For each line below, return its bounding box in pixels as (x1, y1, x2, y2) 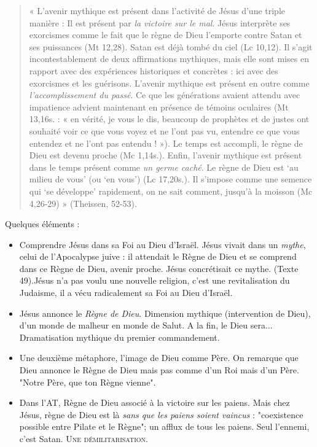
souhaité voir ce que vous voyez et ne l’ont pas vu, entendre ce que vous (29, 124, 300, 137)
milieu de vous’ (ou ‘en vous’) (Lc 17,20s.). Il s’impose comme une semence (29, 173, 312, 185)
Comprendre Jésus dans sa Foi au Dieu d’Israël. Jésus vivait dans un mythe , (19, 238, 306, 251)
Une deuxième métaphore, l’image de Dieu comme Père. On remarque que (19, 351, 299, 364)
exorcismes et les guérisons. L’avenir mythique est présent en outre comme (29, 76, 310, 89)
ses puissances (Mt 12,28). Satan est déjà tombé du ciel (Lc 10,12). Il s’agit (29, 40, 313, 53)
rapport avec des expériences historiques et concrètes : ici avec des (29, 64, 278, 77)
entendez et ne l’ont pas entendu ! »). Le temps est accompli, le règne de (29, 136, 303, 149)
